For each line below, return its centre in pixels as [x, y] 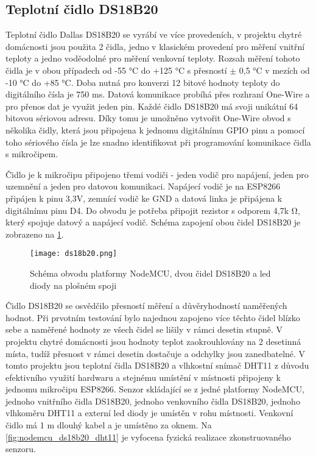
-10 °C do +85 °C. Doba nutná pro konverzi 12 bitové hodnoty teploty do [143, 82]
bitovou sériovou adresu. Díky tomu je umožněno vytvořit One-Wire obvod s [148, 118]
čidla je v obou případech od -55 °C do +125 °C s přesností [116, 70]
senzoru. [21, 449]
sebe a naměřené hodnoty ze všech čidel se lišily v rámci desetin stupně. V [144, 329]
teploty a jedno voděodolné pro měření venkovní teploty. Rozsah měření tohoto [153, 58]
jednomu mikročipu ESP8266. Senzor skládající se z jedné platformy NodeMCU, [155, 389]
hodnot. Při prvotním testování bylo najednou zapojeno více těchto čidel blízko [153, 317]
